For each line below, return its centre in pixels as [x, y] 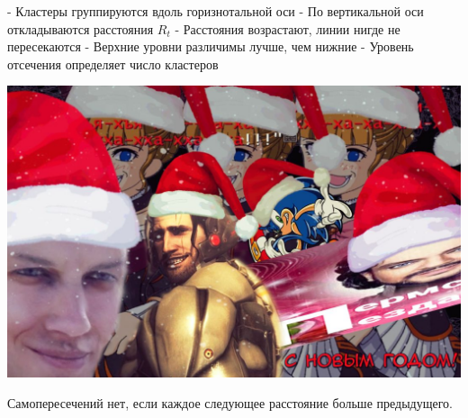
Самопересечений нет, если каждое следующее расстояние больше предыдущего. [230, 402]
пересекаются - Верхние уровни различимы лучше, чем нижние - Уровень [211, 46]
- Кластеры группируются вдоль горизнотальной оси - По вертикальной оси [216, 11]
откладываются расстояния [81, 28]
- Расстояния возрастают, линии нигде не [288, 28]
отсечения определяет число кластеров [113, 64]
